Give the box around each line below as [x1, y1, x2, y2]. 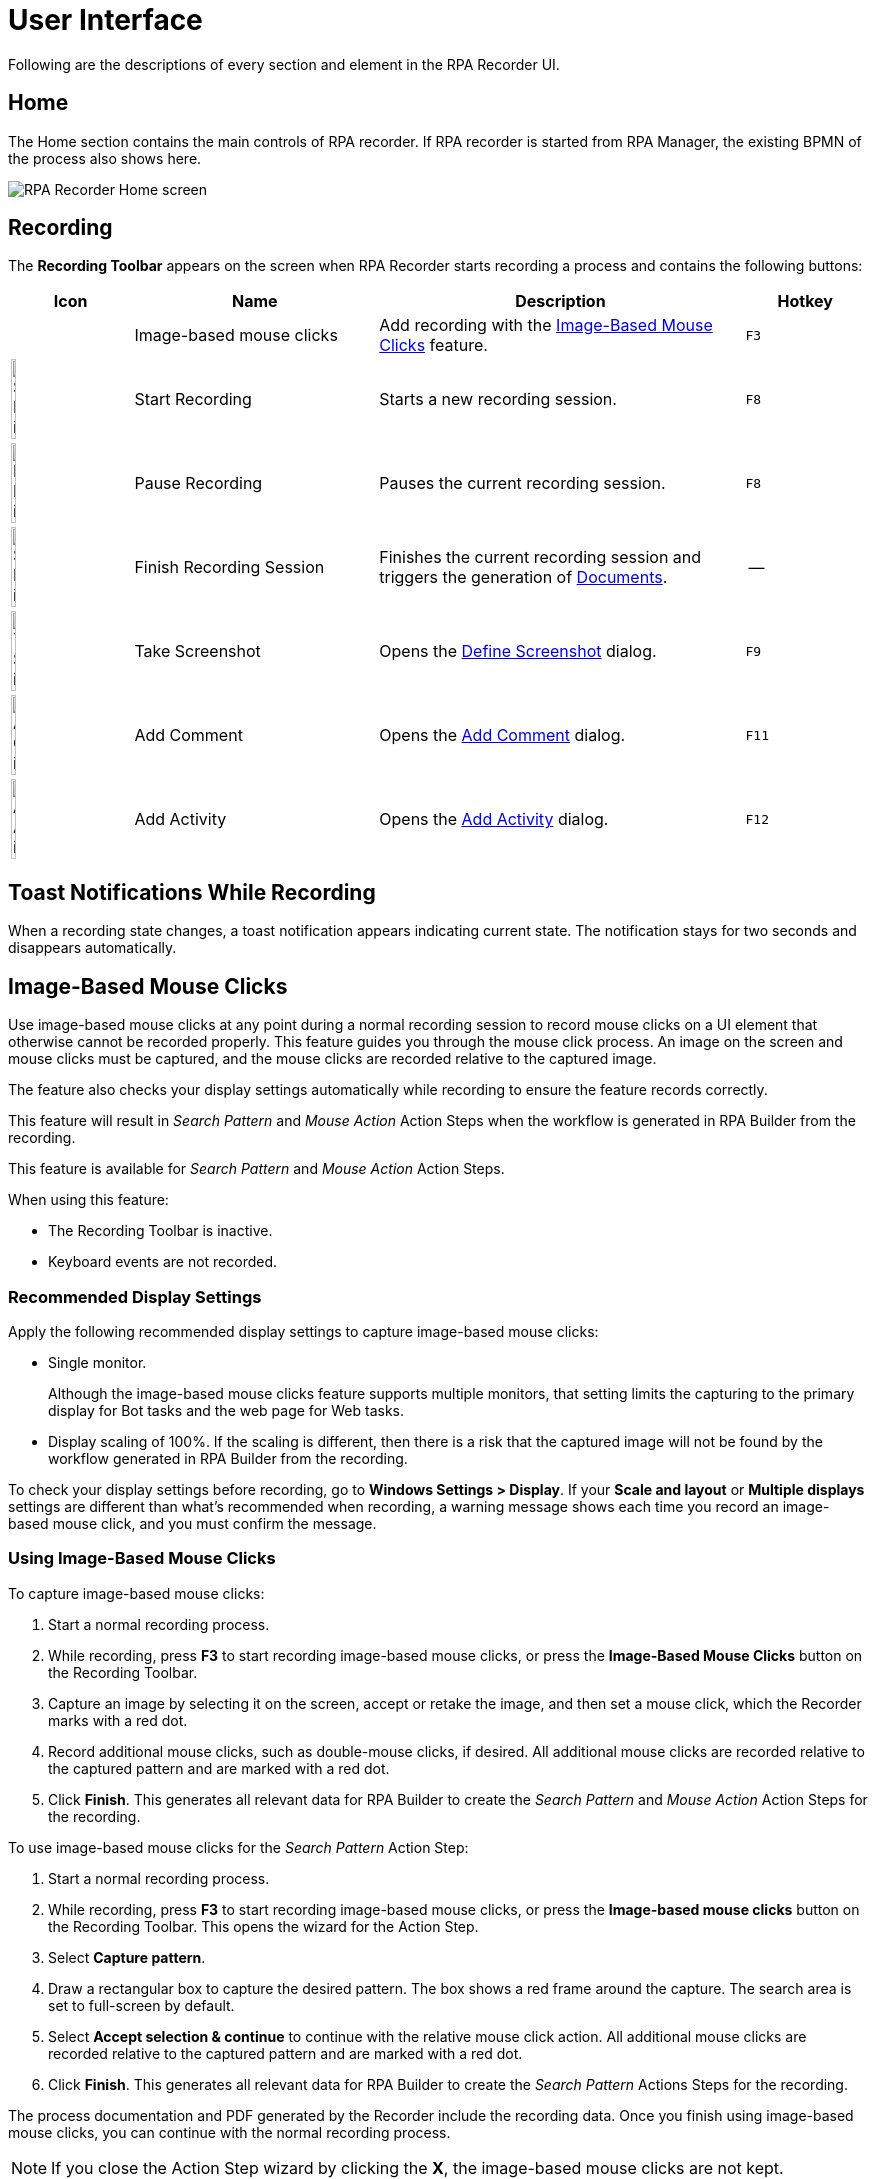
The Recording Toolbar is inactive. [48, 1222, 273, 1240]
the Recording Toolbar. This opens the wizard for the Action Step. [48, 1917, 479, 1935]
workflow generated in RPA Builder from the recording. [48, 1449, 408, 1467]
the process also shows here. [8, 149, 202, 167]
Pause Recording [134, 473, 263, 494]
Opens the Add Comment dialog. [379, 725, 626, 746]
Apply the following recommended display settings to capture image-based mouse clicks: [8, 1322, 599, 1340]
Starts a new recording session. [379, 389, 617, 410]
